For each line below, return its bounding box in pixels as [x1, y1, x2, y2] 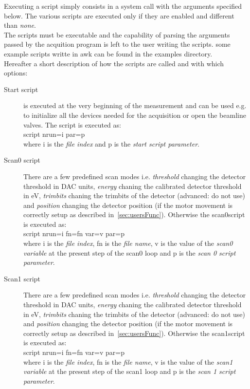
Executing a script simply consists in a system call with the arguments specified [4, 1, 242, 11]
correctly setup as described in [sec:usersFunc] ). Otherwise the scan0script [23, 209, 245, 220]
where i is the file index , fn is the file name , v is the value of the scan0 [23, 238, 233, 248]
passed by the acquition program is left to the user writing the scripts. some [4, 39, 231, 49]
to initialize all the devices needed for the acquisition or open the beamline [23, 110, 246, 120]
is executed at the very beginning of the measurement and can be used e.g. [23, 100, 247, 111]
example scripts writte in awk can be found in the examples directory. [4, 48, 213, 58]
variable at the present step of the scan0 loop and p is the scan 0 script [23, 247, 236, 258]
